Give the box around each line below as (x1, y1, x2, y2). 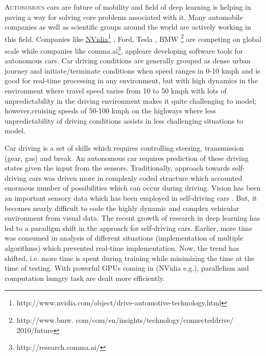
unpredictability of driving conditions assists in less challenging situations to (5, 115, 244, 126)
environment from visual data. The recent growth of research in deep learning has (5, 212, 260, 223)
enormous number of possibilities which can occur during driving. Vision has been (5, 182, 261, 193)
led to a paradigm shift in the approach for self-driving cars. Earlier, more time (5, 222, 252, 233)
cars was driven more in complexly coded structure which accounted (29, 172, 243, 183)
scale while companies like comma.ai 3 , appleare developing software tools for (5, 44, 244, 56)
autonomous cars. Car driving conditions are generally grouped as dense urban (5, 55, 251, 66)
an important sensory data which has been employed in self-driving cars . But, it (5, 193, 257, 203)
